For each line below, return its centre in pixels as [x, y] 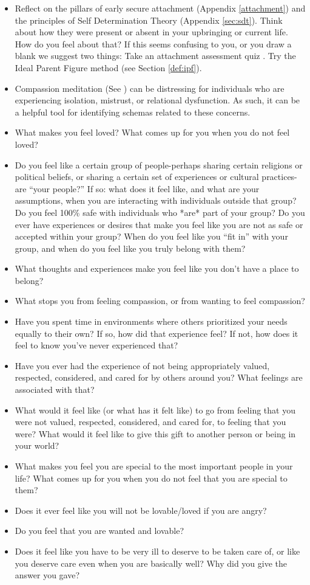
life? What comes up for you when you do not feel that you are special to [151, 478]
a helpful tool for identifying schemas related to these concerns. [133, 112]
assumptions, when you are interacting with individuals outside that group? [156, 200]
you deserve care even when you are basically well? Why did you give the [151, 563]
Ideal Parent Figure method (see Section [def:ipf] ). [108, 67]
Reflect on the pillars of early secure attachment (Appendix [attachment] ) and [160, 8]
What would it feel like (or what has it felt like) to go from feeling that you [155, 410]
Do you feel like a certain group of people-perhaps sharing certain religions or [159, 164]
